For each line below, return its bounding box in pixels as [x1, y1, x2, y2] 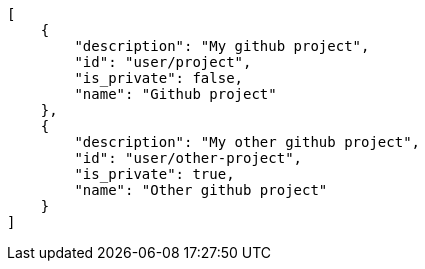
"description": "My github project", [74, 38, 370, 54]
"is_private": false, [74, 70, 244, 86]
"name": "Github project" [74, 86, 277, 102]
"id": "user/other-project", [74, 150, 303, 166]
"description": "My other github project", [74, 134, 421, 150]
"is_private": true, [74, 166, 235, 182]
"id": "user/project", [74, 54, 252, 70]
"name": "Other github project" [74, 182, 328, 198]
